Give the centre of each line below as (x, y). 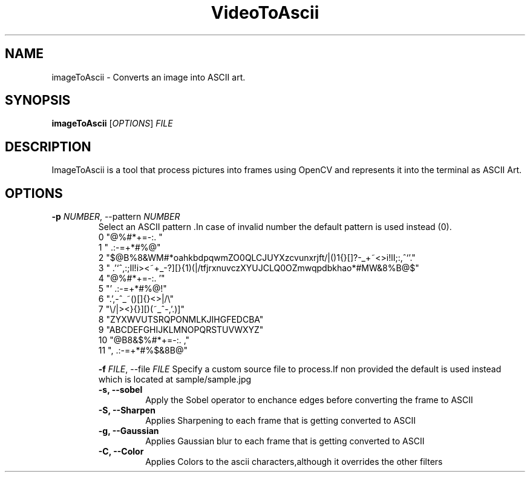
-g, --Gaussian (129, 431)
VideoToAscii (265, 13)
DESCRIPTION (48, 146)
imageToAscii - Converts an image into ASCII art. (149, 77)
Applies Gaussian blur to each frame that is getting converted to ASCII (285, 441)
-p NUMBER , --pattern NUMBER (116, 217)
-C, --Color (121, 452)
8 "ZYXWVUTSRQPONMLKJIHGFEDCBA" (181, 320)
